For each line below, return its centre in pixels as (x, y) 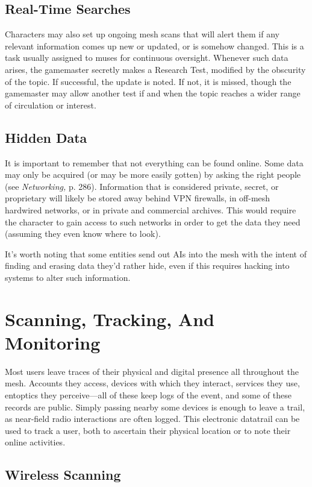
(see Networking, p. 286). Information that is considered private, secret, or (142, 186)
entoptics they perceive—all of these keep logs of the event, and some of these (148, 395)
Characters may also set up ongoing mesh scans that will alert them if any (142, 34)
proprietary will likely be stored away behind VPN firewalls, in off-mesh (138, 198)
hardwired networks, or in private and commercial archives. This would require (151, 209)
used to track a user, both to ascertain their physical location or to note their (148, 430)
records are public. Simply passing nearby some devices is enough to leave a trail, (155, 407)
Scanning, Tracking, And (110, 319)
